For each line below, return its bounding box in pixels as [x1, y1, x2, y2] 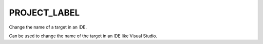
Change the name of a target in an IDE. [9, 24, 87, 30]
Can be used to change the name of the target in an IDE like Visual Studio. [9, 33, 158, 39]
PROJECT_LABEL [9, 7, 80, 18]
